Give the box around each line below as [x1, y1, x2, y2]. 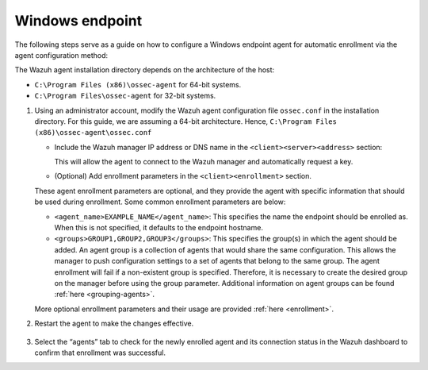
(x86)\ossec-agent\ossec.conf [34, 128, 152, 137]
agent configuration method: [14, 50, 109, 60]
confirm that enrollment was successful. [34, 348, 166, 357]
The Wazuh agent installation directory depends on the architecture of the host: [14, 65, 275, 75]
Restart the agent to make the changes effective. [34, 318, 194, 329]
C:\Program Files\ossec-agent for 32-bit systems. [34, 91, 216, 101]
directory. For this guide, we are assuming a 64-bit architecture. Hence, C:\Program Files [34, 116, 337, 126]
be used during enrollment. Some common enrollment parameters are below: [34, 197, 286, 206]
